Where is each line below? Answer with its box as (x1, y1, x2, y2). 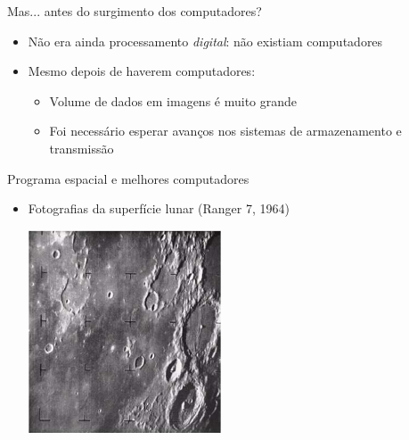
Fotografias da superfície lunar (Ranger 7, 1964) (28, 199, 290, 218)
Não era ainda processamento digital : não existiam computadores (28, 31, 383, 50)
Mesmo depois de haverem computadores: (28, 62, 256, 80)
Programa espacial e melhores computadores (7, 169, 249, 187)
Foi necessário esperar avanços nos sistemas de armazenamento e (49, 121, 402, 140)
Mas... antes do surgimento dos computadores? (7, 2, 262, 20)
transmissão (49, 138, 114, 157)
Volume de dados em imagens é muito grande (49, 91, 298, 110)
